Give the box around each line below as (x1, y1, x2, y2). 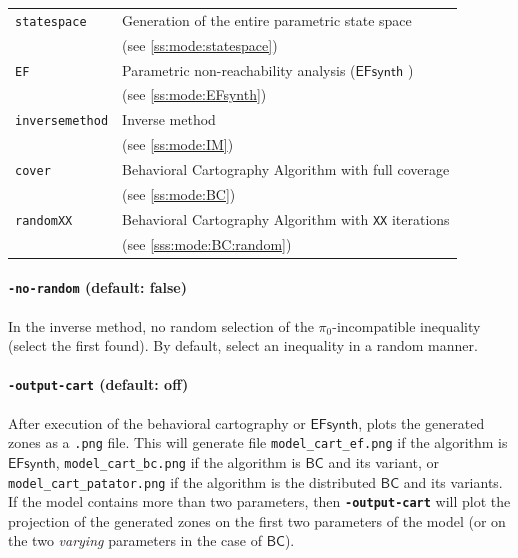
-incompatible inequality (332, 315, 481, 336)
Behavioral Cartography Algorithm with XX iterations (122, 208, 450, 229)
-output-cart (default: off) (8, 374, 189, 395)
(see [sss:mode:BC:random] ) (122, 233, 292, 254)
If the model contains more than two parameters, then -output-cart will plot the (8, 491, 511, 512)
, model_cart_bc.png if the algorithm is (55, 451, 301, 472)
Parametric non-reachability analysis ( (122, 59, 356, 80)
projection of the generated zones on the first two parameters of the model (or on (8, 510, 506, 531)
